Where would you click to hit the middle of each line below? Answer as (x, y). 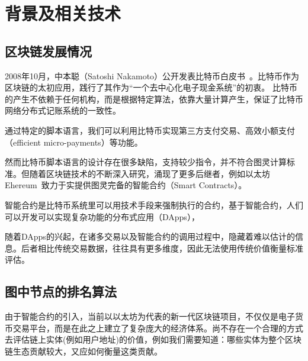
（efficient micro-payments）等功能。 (74, 142)
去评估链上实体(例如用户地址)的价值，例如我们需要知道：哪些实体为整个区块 (153, 339)
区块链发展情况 (48, 51)
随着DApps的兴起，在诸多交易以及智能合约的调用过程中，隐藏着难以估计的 (150, 236)
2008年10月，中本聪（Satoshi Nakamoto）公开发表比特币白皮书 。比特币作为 (152, 75)
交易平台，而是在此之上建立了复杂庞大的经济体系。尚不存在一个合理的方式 (158, 328)
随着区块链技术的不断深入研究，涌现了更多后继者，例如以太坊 (150, 173)
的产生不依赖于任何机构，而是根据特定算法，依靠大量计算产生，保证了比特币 (154, 99)
